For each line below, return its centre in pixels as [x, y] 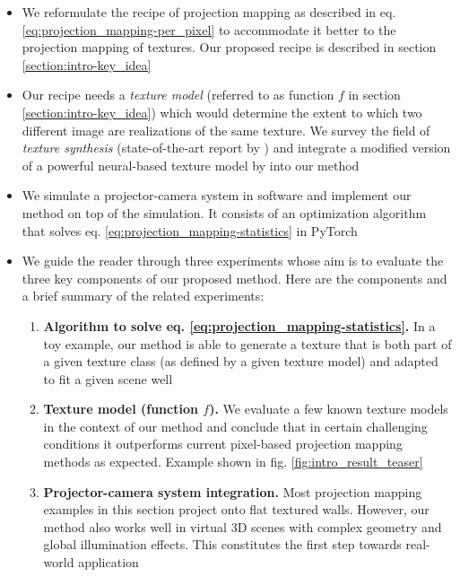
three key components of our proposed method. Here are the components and [234, 278]
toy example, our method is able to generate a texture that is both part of [247, 343]
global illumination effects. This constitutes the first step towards [222, 544]
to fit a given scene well [108, 378]
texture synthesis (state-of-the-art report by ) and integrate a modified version [236, 148]
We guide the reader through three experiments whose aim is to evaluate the [233, 261]
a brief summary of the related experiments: [143, 296]
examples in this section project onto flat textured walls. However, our [236, 509]
